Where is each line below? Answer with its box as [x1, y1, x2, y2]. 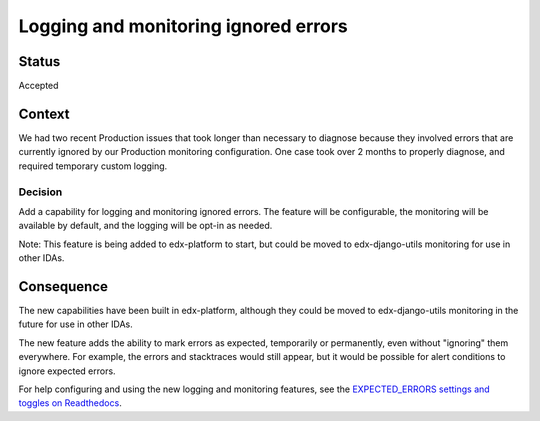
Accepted [18, 80, 59, 92]
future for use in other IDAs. [18, 318, 134, 330]
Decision [18, 185, 63, 199]
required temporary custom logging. [18, 160, 168, 172]
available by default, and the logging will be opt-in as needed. [18, 220, 273, 232]
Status [18, 53, 61, 70]
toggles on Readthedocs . [18, 397, 122, 409]
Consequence [18, 278, 109, 295]
